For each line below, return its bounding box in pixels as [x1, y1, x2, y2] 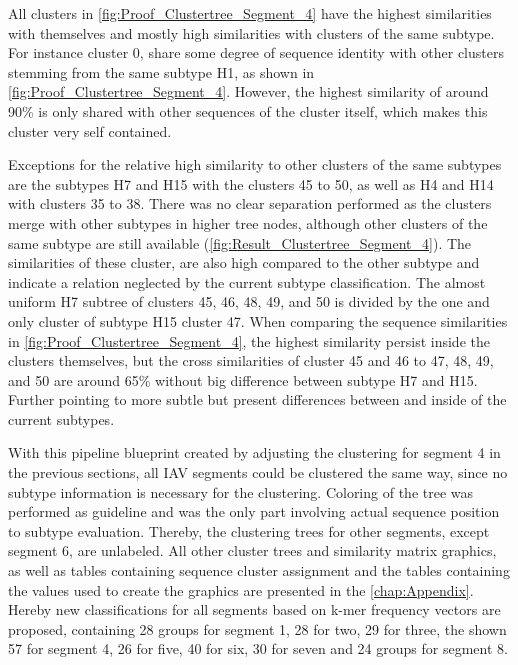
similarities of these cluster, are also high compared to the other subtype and [8, 252, 480, 273]
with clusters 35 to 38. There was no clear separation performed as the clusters [8, 193, 492, 214]
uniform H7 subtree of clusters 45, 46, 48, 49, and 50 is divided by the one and [8, 291, 490, 312]
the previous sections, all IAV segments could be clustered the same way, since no [8, 462, 508, 483]
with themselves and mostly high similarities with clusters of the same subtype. [8, 22, 495, 43]
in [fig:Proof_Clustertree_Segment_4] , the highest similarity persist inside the [8, 330, 490, 351]
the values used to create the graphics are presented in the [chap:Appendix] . [8, 579, 474, 600]
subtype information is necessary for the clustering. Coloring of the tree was [8, 481, 474, 502]
